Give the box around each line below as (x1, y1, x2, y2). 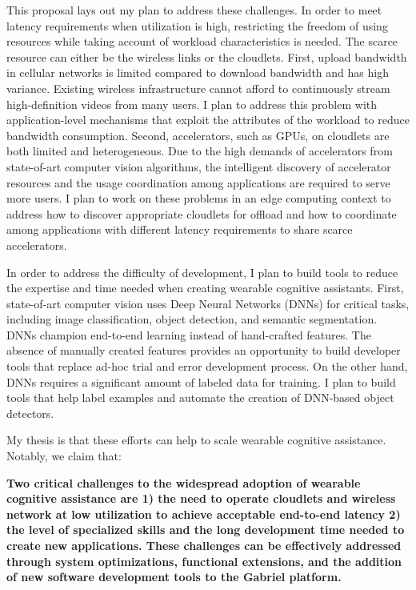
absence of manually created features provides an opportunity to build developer (6, 342, 401, 359)
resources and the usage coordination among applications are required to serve (6, 174, 390, 191)
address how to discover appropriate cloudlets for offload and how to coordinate (6, 205, 397, 222)
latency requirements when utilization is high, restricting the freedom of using (6, 17, 388, 34)
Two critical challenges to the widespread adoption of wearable (6, 474, 361, 491)
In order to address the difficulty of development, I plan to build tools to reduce (6, 263, 398, 280)
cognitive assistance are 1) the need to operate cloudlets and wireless (6, 490, 396, 507)
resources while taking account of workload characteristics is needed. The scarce (6, 33, 398, 50)
